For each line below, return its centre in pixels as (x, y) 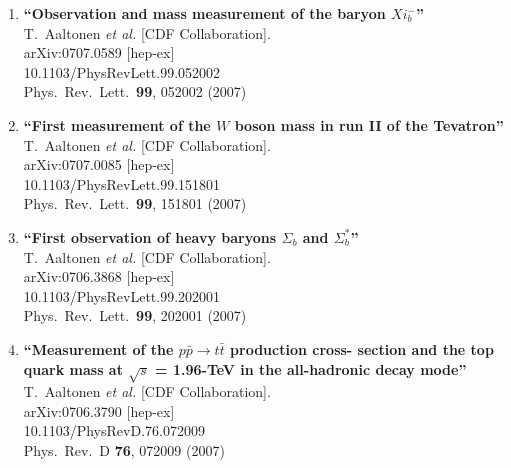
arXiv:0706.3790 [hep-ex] (99, 410)
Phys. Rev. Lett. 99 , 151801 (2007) (135, 203)
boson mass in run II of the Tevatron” (369, 124)
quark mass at (73, 368)
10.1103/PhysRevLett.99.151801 (122, 183)
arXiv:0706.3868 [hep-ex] (99, 276)
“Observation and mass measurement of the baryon (204, 13)
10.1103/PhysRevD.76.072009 (114, 430)
